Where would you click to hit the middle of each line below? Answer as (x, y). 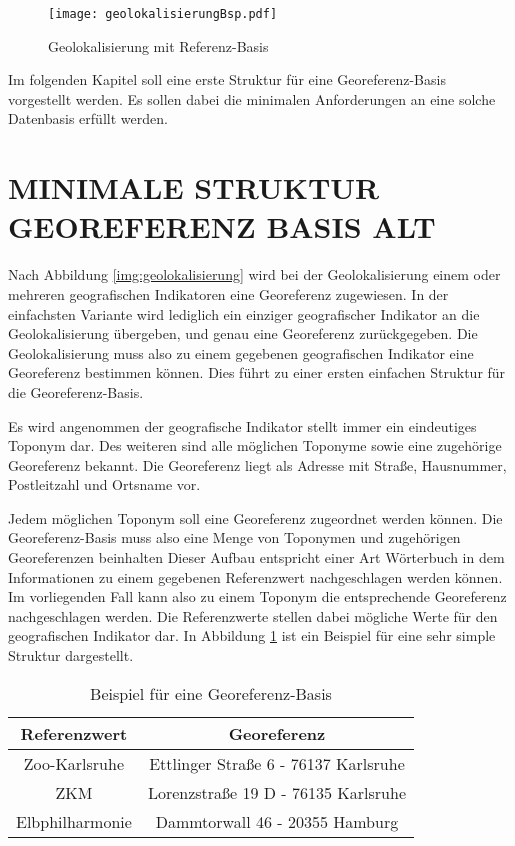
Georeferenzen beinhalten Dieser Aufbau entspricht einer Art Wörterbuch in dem (256, 557)
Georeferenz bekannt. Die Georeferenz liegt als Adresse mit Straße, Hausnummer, (257, 464)
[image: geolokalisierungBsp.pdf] (163, 14)
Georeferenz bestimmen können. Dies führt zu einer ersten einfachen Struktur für (257, 372)
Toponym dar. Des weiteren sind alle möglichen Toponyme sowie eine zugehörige (255, 445)
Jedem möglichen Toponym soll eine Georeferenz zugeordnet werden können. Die (255, 517)
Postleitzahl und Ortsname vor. (104, 484)
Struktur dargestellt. (71, 655)
